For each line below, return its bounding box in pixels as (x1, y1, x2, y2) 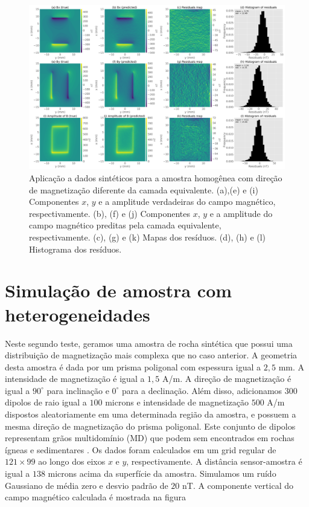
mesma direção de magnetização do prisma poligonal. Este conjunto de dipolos (5, 419, 296, 432)
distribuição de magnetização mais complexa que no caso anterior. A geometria (5, 349, 298, 361)
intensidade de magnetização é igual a (5, 372, 145, 385)
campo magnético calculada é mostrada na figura (5, 491, 186, 503)
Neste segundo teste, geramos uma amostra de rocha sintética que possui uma (5, 337, 293, 349)
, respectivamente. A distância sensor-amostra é (126, 455, 302, 468)
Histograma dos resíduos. (29, 242, 122, 255)
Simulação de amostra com (5, 278, 232, 303)
